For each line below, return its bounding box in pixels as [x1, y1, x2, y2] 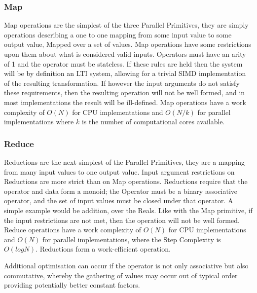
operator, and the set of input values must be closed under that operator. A [4, 195, 233, 206]
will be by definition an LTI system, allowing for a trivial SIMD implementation [4, 68, 246, 78]
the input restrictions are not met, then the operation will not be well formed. [4, 215, 240, 225]
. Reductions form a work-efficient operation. [36, 244, 171, 254]
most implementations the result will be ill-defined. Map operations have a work [4, 97, 246, 107]
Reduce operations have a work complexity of [4, 224, 141, 235]
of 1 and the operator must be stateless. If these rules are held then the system [4, 58, 243, 69]
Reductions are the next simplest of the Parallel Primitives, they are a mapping [4, 156, 245, 167]
